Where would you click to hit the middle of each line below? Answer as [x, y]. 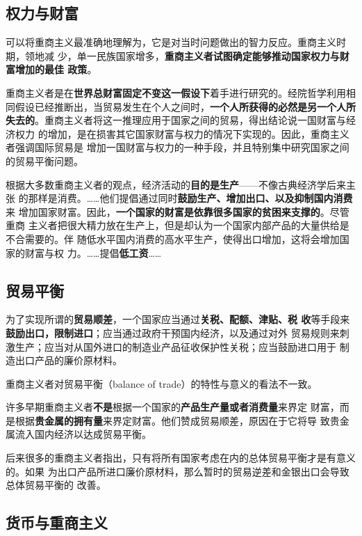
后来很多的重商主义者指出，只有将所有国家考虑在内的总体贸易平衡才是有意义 [181, 458]
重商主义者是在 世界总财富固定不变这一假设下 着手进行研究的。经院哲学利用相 [181, 92]
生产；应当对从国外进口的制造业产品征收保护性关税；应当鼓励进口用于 [175, 346]
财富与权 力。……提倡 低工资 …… [93, 252]
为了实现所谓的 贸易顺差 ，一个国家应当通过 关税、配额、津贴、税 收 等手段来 [178, 319]
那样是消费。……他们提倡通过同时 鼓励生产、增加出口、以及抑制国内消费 [190, 198]
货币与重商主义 [57, 522]
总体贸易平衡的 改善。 [56, 485]
